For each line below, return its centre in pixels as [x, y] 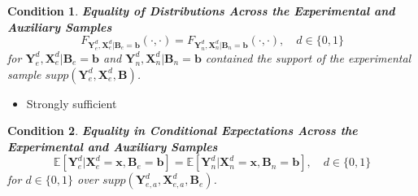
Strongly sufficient [72, 103]
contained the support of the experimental [308, 57]
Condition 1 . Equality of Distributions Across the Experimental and [201, 11]
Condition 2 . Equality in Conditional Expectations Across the [183, 131]
